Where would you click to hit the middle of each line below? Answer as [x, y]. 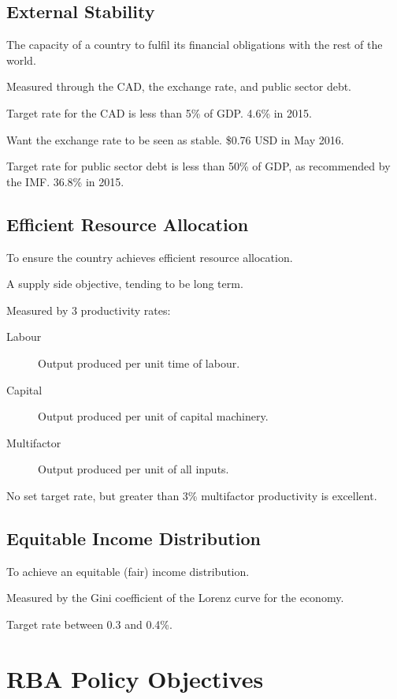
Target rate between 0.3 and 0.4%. [89, 624]
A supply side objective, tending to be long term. [125, 284]
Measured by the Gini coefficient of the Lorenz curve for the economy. [175, 598]
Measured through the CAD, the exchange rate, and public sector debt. [179, 86]
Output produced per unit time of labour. [139, 363]
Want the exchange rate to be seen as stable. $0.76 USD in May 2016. [175, 139]
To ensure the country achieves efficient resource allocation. [150, 257]
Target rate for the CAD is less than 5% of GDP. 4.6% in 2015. [159, 112]
